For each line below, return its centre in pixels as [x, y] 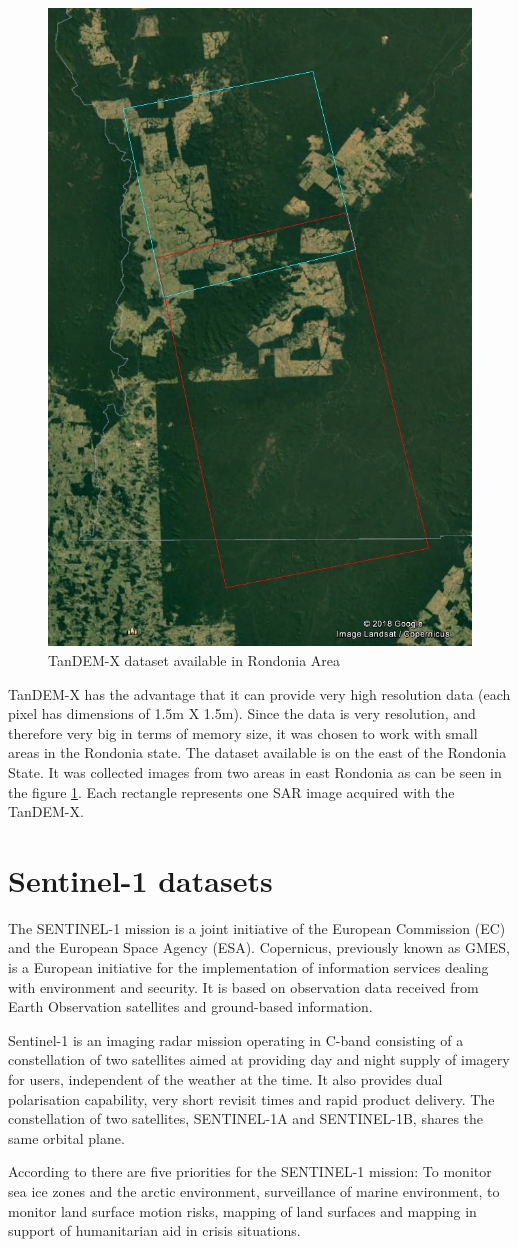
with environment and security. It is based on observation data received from [243, 986]
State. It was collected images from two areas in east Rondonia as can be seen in [255, 771]
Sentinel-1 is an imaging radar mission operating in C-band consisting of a [236, 1039]
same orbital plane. [66, 1137]
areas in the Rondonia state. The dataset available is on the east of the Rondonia [257, 752]
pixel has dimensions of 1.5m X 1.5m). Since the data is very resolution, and [242, 713]
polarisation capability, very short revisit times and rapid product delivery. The [251, 1098]
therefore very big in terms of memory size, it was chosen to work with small [243, 732]
